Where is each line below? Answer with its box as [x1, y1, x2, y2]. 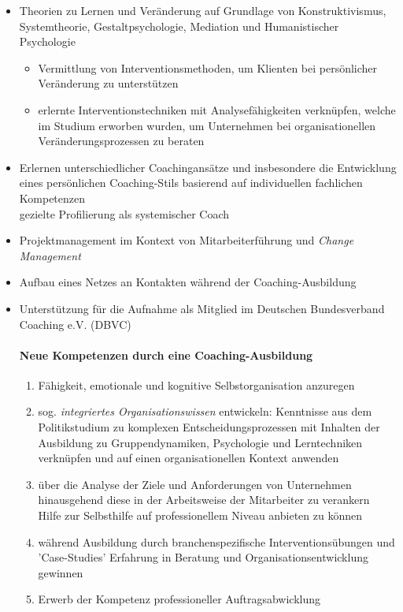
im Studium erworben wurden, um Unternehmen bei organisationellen [38, 117, 376, 133]
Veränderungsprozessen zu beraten [38, 132, 205, 149]
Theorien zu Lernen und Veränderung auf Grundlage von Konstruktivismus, [19, 2, 386, 18]
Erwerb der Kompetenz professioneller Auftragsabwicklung [38, 591, 321, 607]
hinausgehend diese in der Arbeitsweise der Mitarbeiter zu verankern [38, 491, 370, 508]
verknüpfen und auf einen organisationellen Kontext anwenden [38, 450, 339, 466]
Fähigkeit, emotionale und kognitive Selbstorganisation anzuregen [38, 376, 355, 393]
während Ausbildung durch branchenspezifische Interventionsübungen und [38, 533, 395, 550]
